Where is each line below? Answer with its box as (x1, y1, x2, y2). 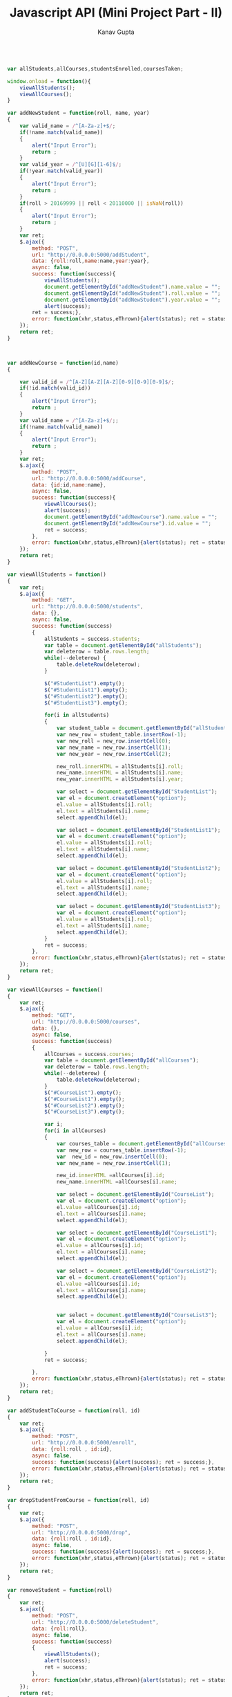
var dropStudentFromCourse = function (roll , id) (7, 1497, 150, 1504)
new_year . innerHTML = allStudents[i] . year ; (56, 776, 184, 783)
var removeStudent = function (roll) (7, 1586, 113, 1593)
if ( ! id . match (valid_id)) (19, 385, 91, 392)
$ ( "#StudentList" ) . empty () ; (43, 680, 126, 687)
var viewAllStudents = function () (7, 571, 107, 578)
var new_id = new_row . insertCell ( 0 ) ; (56, 1153, 168, 1160)
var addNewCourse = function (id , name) (7, 359, 119, 366)
